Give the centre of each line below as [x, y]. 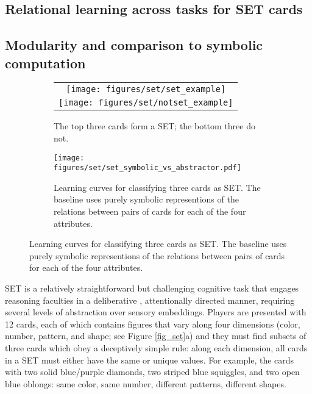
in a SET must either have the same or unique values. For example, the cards [150, 360]
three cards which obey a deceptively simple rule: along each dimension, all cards [156, 348]
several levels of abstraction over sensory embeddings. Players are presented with [156, 312]
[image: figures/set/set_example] [146, 89]
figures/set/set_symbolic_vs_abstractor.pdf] [147, 168]
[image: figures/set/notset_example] [146, 103]
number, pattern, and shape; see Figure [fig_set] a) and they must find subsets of [156, 336]
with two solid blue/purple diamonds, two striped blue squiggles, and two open [152, 372]
